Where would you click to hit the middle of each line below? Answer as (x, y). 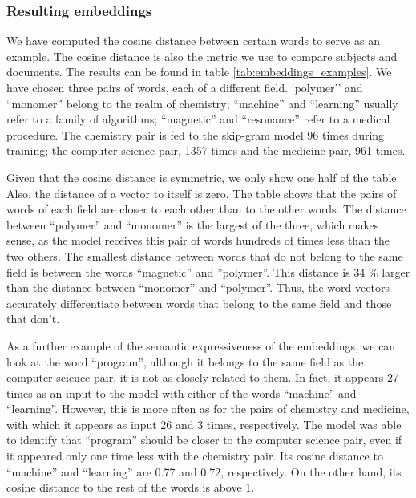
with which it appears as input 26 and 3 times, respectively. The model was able (204, 424)
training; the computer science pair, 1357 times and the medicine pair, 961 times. (206, 150)
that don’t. (33, 319)
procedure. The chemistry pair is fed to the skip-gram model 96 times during (196, 134)
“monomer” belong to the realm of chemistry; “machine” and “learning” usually (202, 103)
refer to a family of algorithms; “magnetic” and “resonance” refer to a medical (198, 119)
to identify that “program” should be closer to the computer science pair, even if (204, 440)
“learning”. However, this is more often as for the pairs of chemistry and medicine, (208, 409)
